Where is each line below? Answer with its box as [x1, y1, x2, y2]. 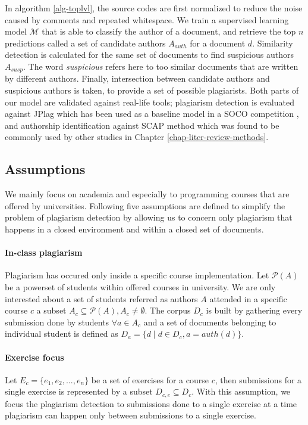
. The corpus [144, 304, 191, 317]
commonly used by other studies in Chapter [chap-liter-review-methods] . [5, 131, 269, 143]
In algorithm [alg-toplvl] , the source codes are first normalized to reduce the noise [5, 2, 303, 14]
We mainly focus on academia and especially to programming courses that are [5, 188, 290, 200]
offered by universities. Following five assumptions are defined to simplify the [5, 199, 285, 212]
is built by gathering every [206, 304, 303, 317]
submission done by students [5, 315, 109, 328]
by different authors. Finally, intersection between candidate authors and [5, 72, 270, 85]
